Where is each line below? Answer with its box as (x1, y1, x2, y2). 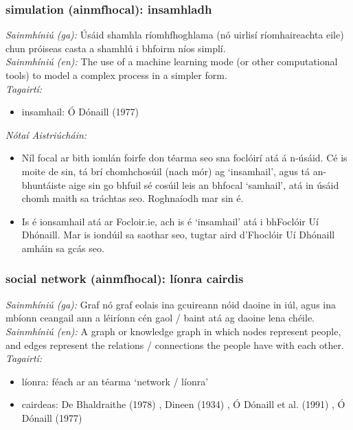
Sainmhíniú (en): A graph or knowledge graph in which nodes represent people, (5, 324, 341, 338)
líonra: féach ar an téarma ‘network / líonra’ (21, 374, 209, 388)
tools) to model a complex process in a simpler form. (5, 68, 227, 82)
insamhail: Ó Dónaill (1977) (21, 104, 139, 119)
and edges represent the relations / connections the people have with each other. (5, 337, 344, 352)
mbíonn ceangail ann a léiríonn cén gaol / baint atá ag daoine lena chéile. (5, 310, 315, 325)
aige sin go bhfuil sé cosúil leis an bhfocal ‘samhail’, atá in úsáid (69, 177, 339, 192)
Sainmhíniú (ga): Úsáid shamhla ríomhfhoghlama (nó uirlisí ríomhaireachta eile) (5, 27, 344, 42)
